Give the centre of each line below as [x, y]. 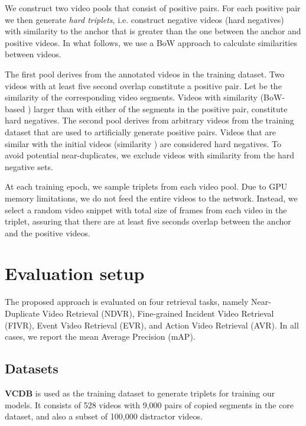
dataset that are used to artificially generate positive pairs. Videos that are [141, 131]
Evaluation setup [75, 273]
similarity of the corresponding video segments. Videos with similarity [131, 97]
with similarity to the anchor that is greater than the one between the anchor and [153, 31]
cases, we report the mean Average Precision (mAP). [100, 336]
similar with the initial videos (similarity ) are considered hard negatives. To [143, 143]
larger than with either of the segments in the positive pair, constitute [161, 108]
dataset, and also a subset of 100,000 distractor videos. [104, 416]
